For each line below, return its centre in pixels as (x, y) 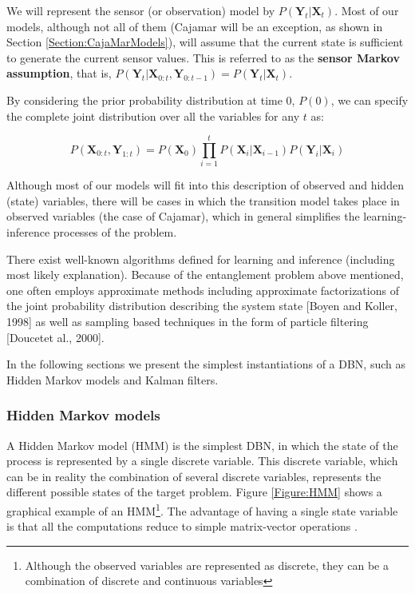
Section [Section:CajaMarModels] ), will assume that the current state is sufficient (205, 42)
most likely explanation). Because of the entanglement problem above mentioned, (205, 275)
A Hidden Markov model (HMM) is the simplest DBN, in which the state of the (202, 445)
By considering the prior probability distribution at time (144, 99)
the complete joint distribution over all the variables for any (153, 115)
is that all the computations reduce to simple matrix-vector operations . (182, 526)
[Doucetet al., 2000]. (55, 337)
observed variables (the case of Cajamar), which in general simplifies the (183, 216)
